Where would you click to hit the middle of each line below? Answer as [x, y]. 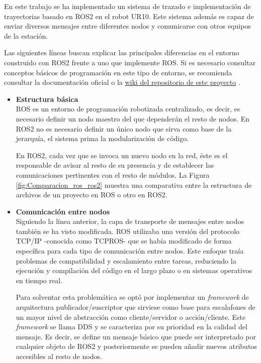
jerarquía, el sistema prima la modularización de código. [102, 138]
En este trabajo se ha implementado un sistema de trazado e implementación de [127, 6]
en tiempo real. [39, 280]
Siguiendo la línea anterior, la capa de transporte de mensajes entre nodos [130, 221]
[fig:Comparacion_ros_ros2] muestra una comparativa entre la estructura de [134, 185]
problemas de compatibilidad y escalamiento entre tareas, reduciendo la [126, 260]
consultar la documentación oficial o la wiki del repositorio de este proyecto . [122, 82]
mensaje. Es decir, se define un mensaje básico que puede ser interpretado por [136, 336]
